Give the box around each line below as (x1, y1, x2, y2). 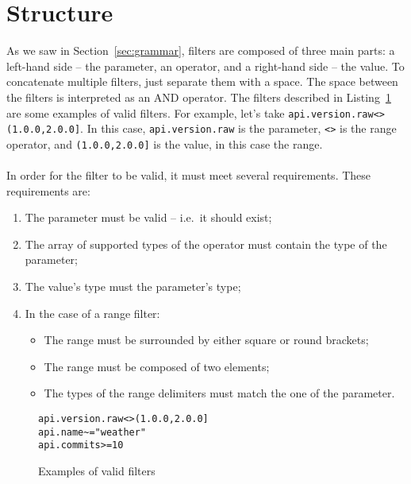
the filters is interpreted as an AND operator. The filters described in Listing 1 (6, 88, 391, 105)
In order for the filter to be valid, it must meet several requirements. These (6, 167, 371, 184)
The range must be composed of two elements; (44, 358, 270, 374)
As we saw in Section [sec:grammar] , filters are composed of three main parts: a (6, 42, 395, 59)
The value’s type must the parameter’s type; (25, 278, 241, 295)
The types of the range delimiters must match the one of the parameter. (44, 385, 395, 401)
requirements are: (6, 182, 90, 199)
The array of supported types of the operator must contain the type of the (25, 235, 387, 252)
